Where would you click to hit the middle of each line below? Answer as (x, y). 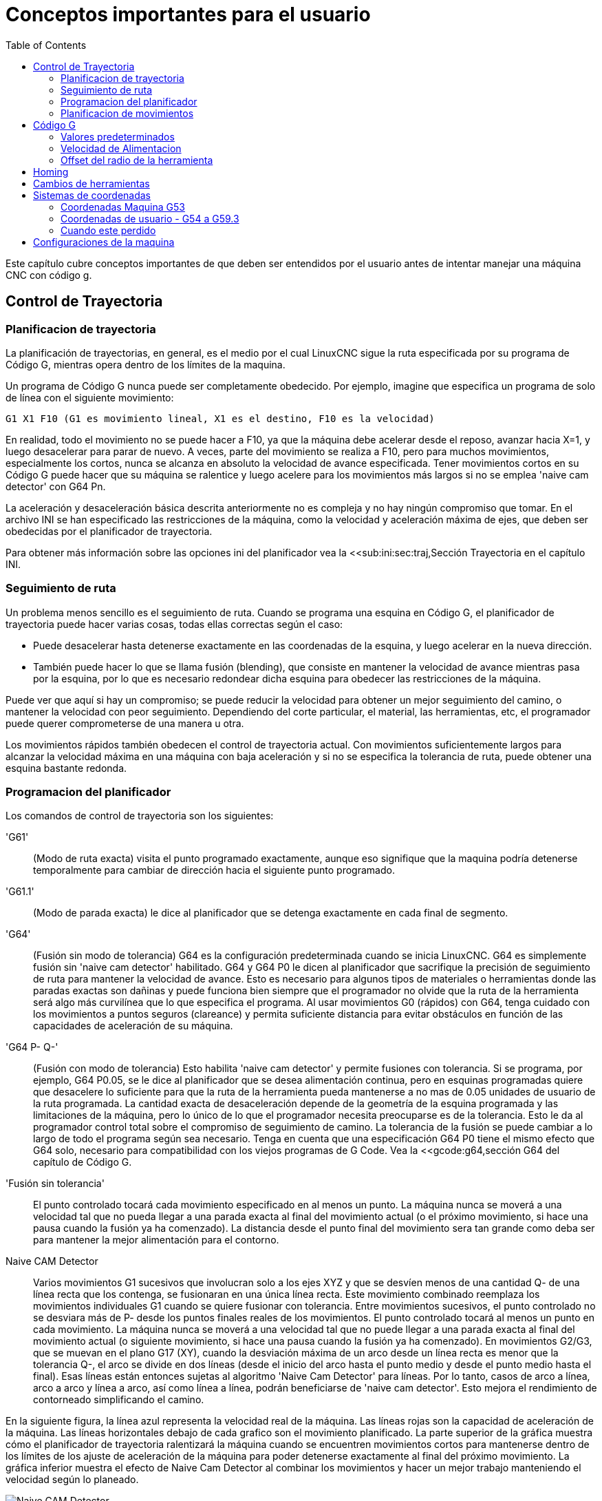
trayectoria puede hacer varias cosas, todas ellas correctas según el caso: (174, 624)
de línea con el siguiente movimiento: (90, 397)
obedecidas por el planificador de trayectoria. (109, 531)
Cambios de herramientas (92, 183)
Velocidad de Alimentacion (121, 148)
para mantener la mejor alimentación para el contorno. (156, 1240)
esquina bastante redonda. (66, 768)
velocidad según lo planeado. (72, 1480)
